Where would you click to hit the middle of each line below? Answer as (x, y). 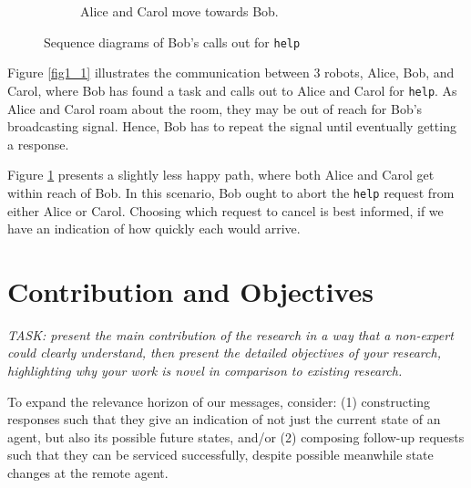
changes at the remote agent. (88, 472)
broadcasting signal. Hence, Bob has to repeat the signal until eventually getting (232, 126)
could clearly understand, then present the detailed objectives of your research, (224, 353)
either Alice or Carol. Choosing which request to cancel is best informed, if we (225, 210)
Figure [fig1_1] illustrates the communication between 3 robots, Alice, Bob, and (231, 73)
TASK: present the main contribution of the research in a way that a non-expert (230, 334)
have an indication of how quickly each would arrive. (154, 228)
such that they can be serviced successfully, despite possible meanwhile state (220, 455)
